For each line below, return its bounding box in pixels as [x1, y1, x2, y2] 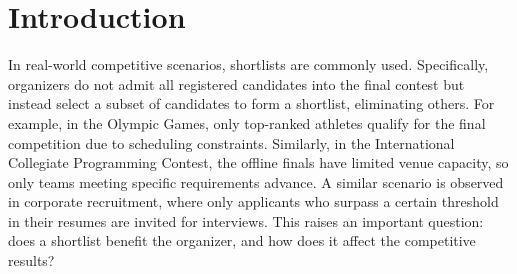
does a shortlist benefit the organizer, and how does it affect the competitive [8, 230, 476, 251]
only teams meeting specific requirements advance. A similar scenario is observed [8, 171, 504, 192]
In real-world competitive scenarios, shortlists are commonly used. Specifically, [8, 54, 489, 75]
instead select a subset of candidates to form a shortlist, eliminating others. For [8, 93, 495, 114]
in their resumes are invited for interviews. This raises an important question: [8, 210, 484, 231]
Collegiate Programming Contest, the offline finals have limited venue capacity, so [8, 152, 509, 173]
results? [8, 250, 55, 271]
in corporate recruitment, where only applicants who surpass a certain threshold [8, 191, 499, 212]
